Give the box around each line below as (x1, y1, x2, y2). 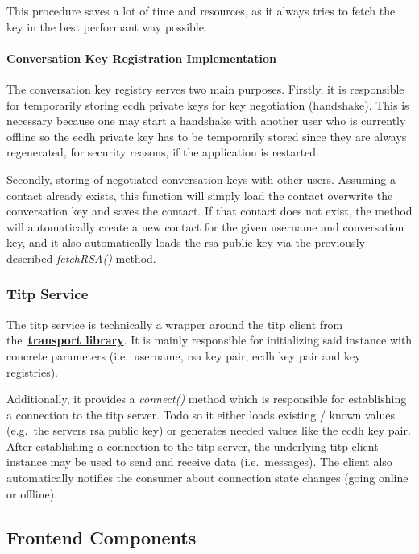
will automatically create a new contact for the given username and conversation (6, 218, 404, 235)
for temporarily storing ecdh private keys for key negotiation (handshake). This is (6, 96, 409, 113)
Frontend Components (6, 524, 197, 549)
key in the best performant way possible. (6, 18, 207, 35)
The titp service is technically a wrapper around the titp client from (6, 315, 343, 332)
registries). (6, 363, 59, 380)
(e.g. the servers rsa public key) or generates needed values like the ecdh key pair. (6, 422, 411, 439)
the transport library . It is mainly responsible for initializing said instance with (6, 331, 413, 348)
